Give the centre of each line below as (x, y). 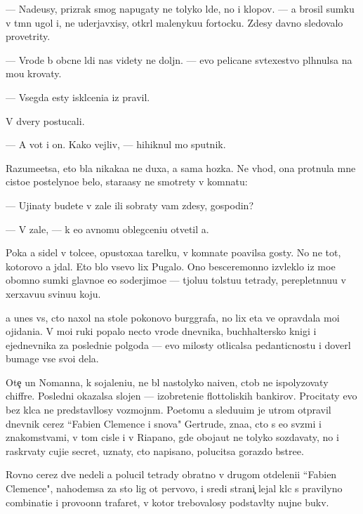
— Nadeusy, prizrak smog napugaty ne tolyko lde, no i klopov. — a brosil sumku (180, 8)
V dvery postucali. (45, 120)
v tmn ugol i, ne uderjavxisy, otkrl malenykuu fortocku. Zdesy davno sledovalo (174, 22)
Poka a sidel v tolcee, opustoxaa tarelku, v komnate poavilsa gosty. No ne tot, (173, 252)
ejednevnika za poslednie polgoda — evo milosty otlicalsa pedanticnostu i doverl (178, 344)
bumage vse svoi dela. (52, 358)
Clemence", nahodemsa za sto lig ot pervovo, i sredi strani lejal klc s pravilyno (174, 488)
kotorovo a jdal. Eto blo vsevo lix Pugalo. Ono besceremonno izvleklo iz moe (171, 266)
